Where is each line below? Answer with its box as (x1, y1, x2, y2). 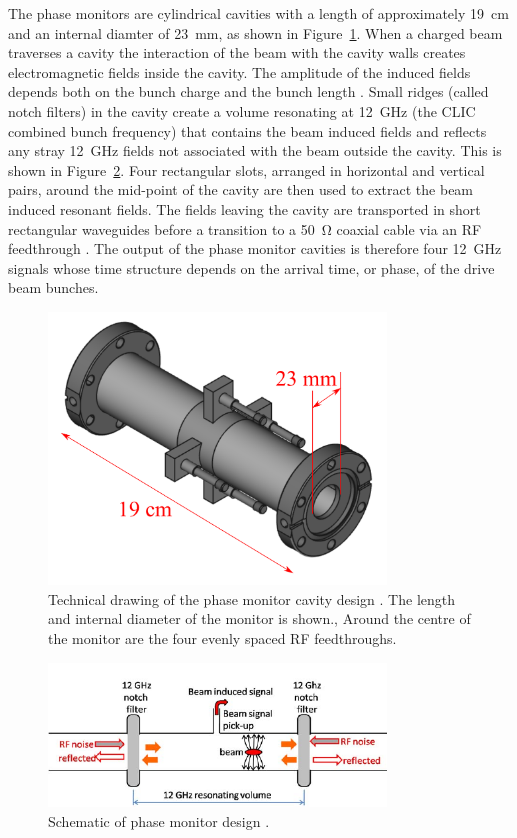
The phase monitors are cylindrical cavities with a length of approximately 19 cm (8, 3, 509, 23)
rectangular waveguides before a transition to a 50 (8, 218, 315, 239)
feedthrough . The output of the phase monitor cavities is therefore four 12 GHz (8, 238, 502, 259)
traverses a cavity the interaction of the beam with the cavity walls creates (8, 42, 466, 63)
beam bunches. (8, 277, 99, 298)
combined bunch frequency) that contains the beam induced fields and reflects (8, 120, 487, 141)
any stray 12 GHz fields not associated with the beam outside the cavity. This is (8, 140, 502, 161)
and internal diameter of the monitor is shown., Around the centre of (48, 608, 471, 629)
